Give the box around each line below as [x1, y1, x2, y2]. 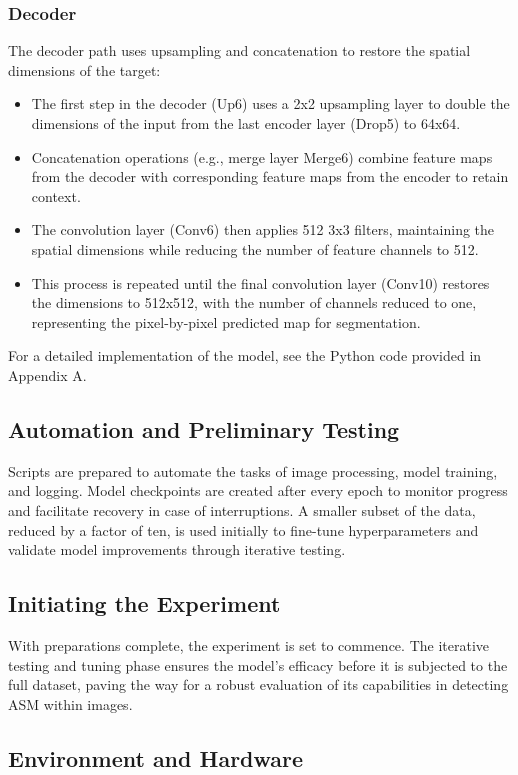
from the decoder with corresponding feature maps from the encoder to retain [31, 166, 509, 187]
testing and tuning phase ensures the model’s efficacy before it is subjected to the [8, 654, 508, 675]
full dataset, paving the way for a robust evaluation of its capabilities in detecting [8, 674, 509, 695]
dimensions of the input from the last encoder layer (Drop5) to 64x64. [31, 113, 461, 133]
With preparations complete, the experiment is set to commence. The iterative [8, 634, 489, 655]
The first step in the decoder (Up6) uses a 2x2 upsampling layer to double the [31, 93, 510, 114]
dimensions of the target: [8, 59, 161, 80]
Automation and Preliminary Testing [8, 413, 400, 444]
